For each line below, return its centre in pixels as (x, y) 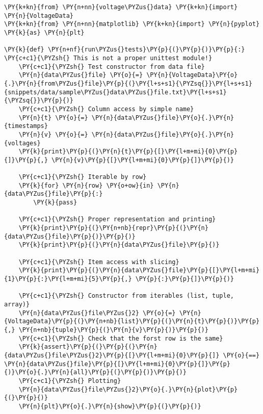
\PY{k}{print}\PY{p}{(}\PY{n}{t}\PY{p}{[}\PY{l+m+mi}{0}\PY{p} (128, 152)
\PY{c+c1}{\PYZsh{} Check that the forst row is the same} (121, 338)
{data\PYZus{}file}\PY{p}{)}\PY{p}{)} (70, 236)
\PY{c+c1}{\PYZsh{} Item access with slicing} (99, 262)
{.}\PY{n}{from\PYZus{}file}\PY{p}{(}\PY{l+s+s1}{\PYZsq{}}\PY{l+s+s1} (128, 83)
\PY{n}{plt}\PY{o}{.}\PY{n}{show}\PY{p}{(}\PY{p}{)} (110, 406)
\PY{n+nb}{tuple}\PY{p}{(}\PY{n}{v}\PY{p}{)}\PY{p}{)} (113, 330)
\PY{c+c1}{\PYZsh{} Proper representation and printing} (117, 219)
